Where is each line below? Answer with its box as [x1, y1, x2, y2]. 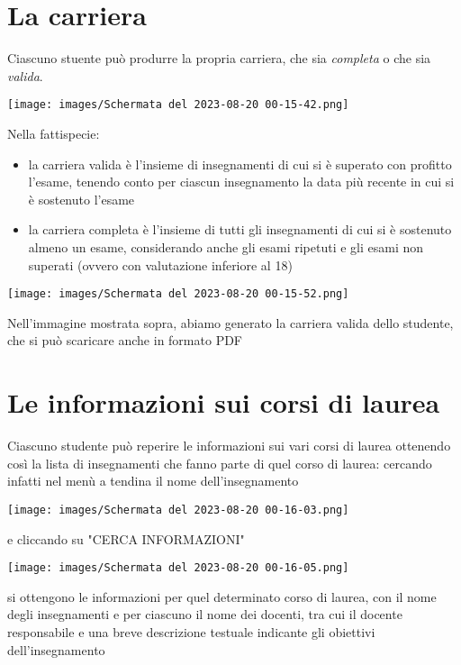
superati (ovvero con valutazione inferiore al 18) [28, 255, 293, 274]
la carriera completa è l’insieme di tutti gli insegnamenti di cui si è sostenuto [28, 220, 452, 239]
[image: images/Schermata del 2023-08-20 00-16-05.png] [7, 561, 349, 575]
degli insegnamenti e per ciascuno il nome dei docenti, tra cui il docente [7, 605, 402, 624]
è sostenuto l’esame [28, 189, 135, 208]
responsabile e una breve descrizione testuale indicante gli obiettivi [7, 622, 375, 641]
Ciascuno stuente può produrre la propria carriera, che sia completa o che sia [7, 49, 431, 68]
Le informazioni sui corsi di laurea [7, 384, 440, 421]
